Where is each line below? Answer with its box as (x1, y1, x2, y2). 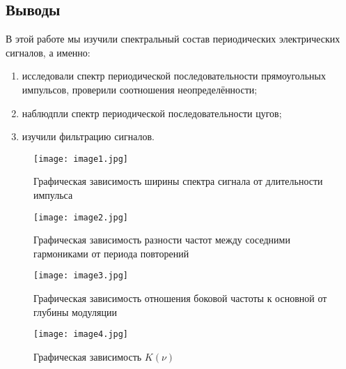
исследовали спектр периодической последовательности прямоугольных (22, 68, 326, 83)
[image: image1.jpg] (33, 153, 129, 164)
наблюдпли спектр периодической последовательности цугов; (22, 105, 282, 120)
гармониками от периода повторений (33, 246, 189, 260)
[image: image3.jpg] (33, 271, 129, 281)
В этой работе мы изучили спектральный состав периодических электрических (6, 31, 340, 46)
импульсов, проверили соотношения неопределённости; (22, 82, 258, 96)
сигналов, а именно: (6, 45, 91, 59)
